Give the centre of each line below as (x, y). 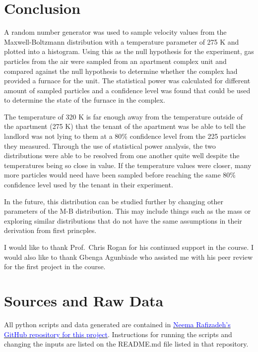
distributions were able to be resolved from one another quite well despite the (122, 155)
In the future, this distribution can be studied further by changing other (114, 201)
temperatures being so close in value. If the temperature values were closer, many (128, 165)
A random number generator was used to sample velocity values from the (115, 32)
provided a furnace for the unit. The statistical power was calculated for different (127, 81)
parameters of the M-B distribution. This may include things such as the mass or (128, 211)
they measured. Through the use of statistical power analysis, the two (110, 146)
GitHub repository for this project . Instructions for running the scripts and (118, 334)
